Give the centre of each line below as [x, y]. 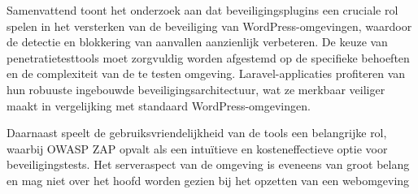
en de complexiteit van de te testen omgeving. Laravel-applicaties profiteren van [206, 73]
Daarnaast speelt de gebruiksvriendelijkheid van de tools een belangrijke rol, [197, 133]
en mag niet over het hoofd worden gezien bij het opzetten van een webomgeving [208, 180]
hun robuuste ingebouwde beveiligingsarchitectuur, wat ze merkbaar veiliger [196, 89]
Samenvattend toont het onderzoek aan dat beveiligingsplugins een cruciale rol [202, 10]
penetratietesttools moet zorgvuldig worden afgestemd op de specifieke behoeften [208, 57]
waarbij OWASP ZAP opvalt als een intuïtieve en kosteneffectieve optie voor [197, 148]
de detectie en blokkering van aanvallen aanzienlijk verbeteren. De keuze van [197, 42]
